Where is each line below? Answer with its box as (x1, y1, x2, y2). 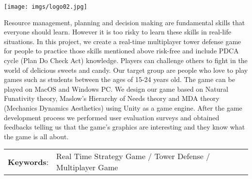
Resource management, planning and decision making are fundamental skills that (4, 17, 245, 27)
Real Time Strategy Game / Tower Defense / (56, 150, 210, 162)
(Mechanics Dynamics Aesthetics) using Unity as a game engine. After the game (4, 103, 242, 113)
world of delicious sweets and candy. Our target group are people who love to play (4, 65, 248, 75)
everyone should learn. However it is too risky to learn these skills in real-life (4, 27, 231, 37)
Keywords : (8, 156, 49, 167)
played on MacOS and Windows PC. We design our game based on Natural (4, 83, 228, 94)
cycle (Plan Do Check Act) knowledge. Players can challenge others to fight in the (4, 55, 248, 65)
